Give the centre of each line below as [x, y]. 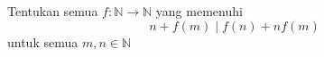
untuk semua [43, 41]
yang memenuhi [199, 11]
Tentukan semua [53, 11]
